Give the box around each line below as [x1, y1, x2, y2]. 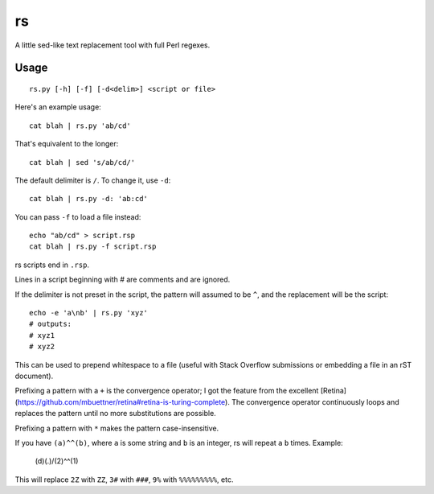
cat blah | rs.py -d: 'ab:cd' [29, 194, 149, 204]
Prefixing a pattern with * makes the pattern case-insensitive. [14, 423, 219, 433]
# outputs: [29, 319, 72, 329]
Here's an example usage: [14, 102, 102, 112]
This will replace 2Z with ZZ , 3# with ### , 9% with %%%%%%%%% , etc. [14, 475, 234, 484]
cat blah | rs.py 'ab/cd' [29, 121, 132, 130]
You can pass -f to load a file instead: [14, 212, 141, 221]
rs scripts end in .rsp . [14, 260, 90, 270]
